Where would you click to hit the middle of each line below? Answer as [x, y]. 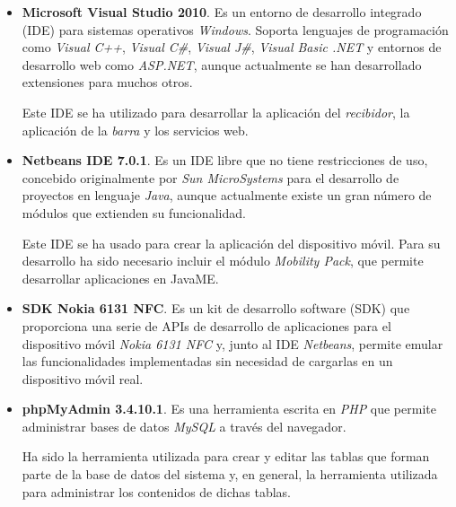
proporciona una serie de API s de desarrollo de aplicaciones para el [206, 325]
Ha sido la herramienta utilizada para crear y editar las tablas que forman [226, 456]
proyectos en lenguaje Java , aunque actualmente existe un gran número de [227, 195]
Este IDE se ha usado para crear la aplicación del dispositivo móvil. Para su [231, 243]
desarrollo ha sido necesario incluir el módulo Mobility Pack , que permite [223, 261]
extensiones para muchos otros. [107, 82]
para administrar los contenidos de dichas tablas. [156, 491]
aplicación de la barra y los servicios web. [135, 130]
